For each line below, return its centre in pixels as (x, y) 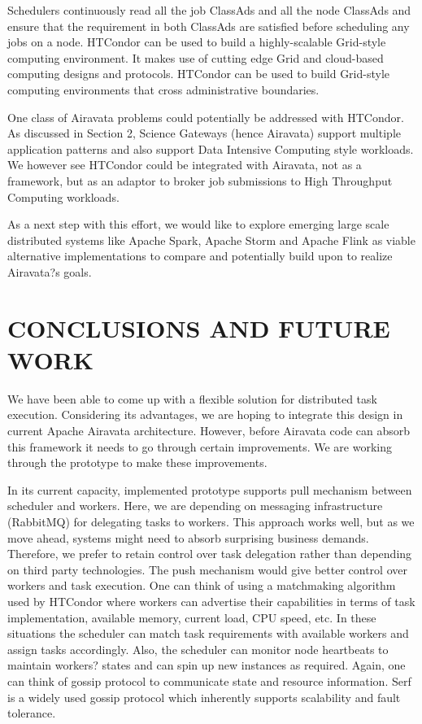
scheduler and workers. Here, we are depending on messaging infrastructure (195, 506)
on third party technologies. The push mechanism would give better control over (207, 569)
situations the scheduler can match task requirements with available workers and (208, 633)
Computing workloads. (63, 196)
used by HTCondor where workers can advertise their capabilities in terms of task (211, 601)
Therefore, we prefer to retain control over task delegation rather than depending (210, 554)
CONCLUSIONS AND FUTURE (199, 327)
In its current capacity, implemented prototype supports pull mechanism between (210, 489)
